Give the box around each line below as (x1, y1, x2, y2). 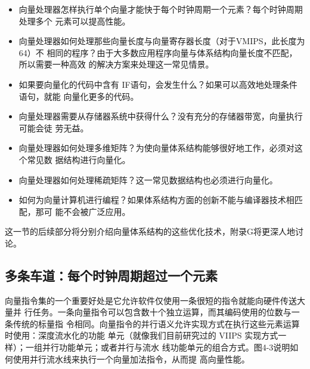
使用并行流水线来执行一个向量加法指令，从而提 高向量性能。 (13, 352, 250, 365)
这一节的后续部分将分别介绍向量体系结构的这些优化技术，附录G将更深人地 (5, 225, 295, 238)
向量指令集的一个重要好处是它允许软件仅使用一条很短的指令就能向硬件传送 (5, 294, 297, 306)
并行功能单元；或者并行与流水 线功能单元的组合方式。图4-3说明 (42, 341, 290, 353)
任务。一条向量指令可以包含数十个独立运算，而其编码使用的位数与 (32, 306, 292, 318)
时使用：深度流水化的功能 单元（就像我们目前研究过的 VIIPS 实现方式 (5, 329, 278, 342)
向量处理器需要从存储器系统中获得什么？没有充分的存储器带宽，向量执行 (18, 110, 303, 122)
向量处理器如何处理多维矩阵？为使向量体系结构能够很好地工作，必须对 (18, 142, 294, 154)
